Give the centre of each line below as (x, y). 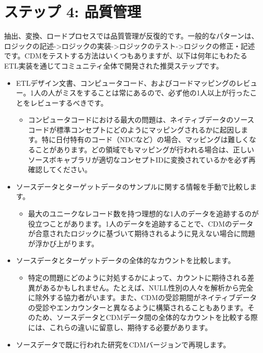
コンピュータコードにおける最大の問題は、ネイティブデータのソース (141, 120)
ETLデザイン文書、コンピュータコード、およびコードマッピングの (126, 83)
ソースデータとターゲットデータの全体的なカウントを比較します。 (125, 260)
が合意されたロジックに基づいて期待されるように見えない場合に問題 (142, 233)
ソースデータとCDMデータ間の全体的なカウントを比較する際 (157, 317)
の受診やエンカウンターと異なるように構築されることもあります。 (138, 307)
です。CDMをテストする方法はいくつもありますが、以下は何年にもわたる (126, 56)
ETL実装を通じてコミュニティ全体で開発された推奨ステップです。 (114, 65)
